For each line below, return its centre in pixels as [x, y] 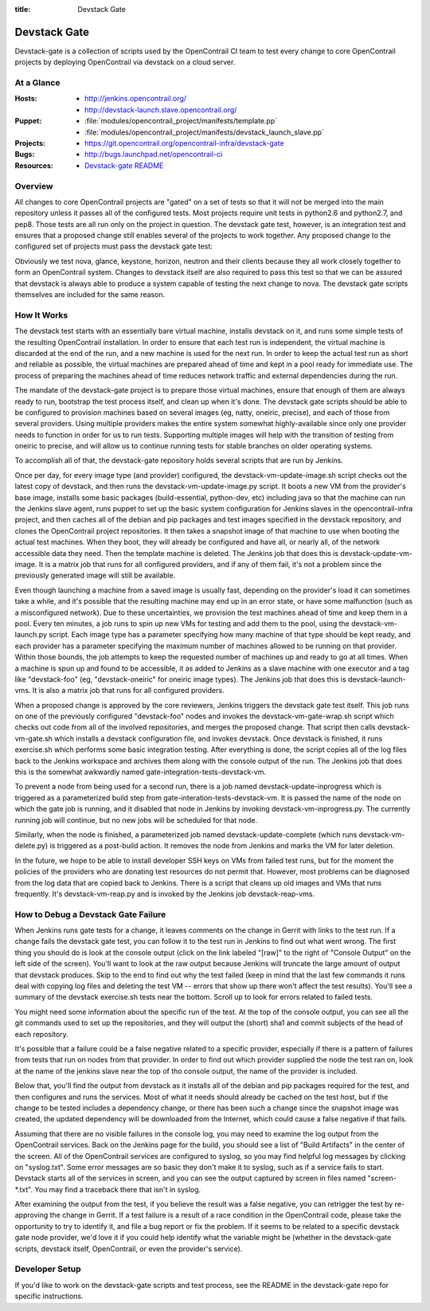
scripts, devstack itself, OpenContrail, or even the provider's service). [129, 1248]
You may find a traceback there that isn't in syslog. [118, 1189]
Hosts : [26, 99]
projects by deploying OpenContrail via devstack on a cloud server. [125, 62]
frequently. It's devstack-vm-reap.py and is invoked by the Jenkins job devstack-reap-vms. [164, 894]
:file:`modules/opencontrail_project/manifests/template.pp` [181, 121]
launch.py [31, 635]
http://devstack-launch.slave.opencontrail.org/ [161, 110]
